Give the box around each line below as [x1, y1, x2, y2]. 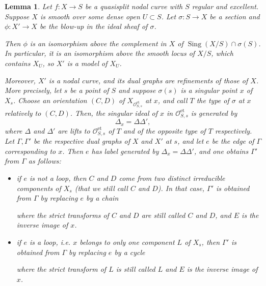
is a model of [67, 57, 108, 68]
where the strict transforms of [16, 209, 109, 220]
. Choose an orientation [13, 94, 87, 105]
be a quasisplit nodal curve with [85, 1, 183, 11]
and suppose [118, 85, 156, 96]
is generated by [191, 107, 237, 118]
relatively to [5, 107, 41, 118]
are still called [141, 209, 185, 220]
